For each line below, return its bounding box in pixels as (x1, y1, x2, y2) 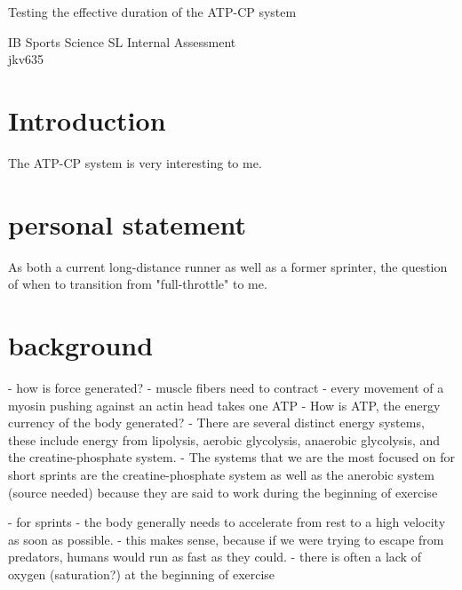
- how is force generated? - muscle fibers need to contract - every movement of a (8, 378, 444, 396)
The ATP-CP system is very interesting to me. (8, 153, 262, 171)
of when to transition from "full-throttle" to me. (8, 275, 267, 293)
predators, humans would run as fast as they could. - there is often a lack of (8, 547, 421, 566)
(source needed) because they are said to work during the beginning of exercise (8, 482, 438, 501)
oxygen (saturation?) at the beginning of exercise (8, 564, 275, 583)
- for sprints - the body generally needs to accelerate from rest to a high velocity (8, 513, 446, 531)
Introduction (8, 101, 166, 138)
